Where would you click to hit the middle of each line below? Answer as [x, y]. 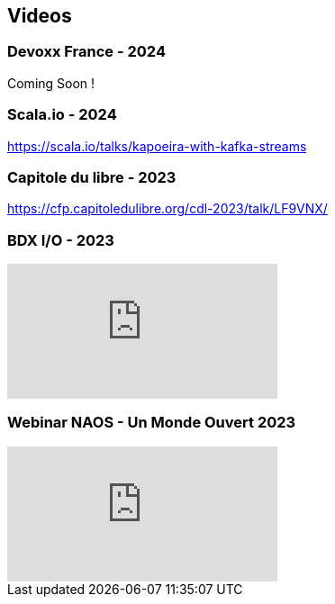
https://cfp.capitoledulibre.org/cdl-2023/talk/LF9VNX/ [167, 209]
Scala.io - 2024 [62, 115]
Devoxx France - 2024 [86, 52]
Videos [40, 16]
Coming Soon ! [51, 83]
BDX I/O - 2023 [61, 240]
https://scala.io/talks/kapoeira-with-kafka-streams [157, 146]
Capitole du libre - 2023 [92, 177]
